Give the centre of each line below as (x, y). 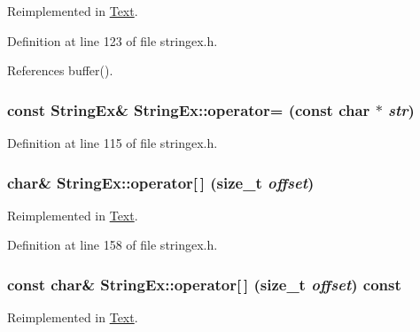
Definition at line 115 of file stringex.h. (113, 143)
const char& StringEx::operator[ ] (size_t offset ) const (204, 284)
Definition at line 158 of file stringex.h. (113, 245)
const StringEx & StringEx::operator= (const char (189, 109)
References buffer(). (60, 70)
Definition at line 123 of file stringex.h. (113, 40)
